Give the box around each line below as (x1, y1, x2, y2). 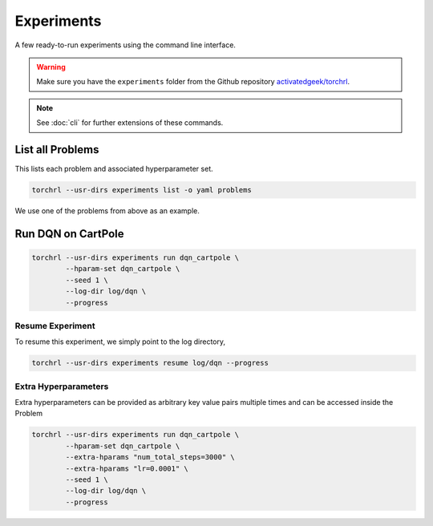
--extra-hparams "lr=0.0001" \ (65, 463, 188, 473)
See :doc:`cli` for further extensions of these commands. (36, 118, 224, 127)
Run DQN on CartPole (14, 227, 124, 241)
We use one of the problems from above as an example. (14, 205, 200, 216)
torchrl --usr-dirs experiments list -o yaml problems (31, 185, 252, 194)
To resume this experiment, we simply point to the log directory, (14, 337, 226, 346)
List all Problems (14, 143, 99, 156)
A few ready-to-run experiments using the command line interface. (14, 40, 237, 50)
